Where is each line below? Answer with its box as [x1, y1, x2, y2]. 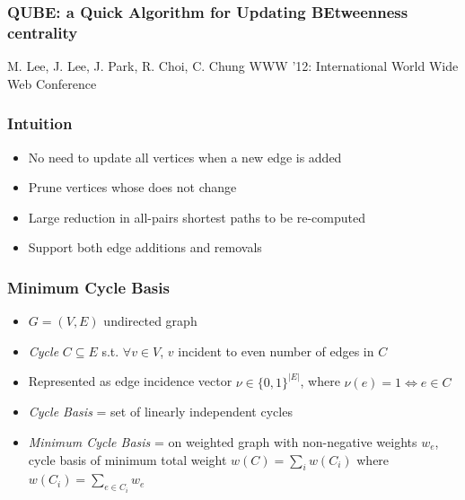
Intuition [7, 112, 73, 135]
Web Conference [7, 74, 97, 92]
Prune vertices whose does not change [28, 178, 237, 197]
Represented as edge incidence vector [28, 372, 232, 390]
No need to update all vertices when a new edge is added [28, 147, 342, 166]
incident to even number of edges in [178, 341, 374, 360]
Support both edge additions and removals [28, 238, 262, 257]
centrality [7, 21, 78, 43]
